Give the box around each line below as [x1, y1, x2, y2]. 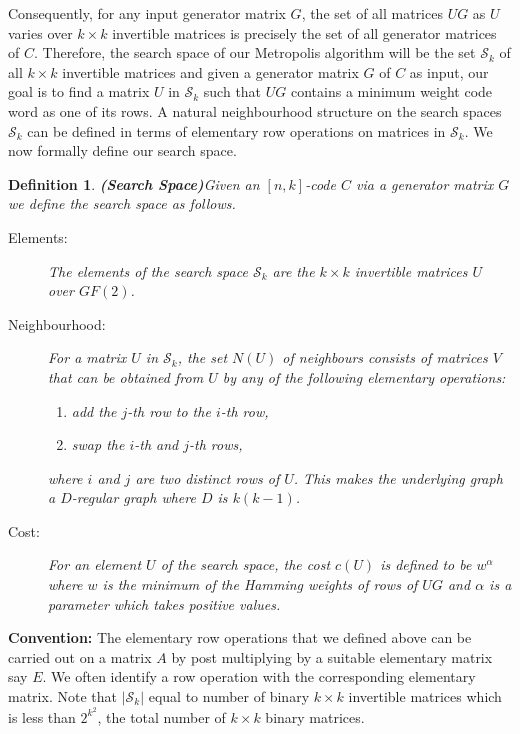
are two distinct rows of [135, 467, 280, 488]
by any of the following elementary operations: [222, 366, 506, 387]
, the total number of [97, 706, 226, 727]
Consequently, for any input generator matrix [8, 3, 286, 23]
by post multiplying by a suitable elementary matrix [171, 646, 493, 667]
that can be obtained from [48, 366, 204, 387]
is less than [8, 706, 76, 727]
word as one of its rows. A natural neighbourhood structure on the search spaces [8, 100, 502, 121]
